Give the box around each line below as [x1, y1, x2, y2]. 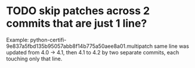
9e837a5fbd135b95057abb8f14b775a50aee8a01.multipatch [6, 43, 153, 50]
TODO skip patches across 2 [6, 4, 150, 18]
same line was [154, 43, 190, 50]
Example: [6, 36, 29, 43]
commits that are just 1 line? [6, 17, 147, 30]
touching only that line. [6, 55, 63, 62]
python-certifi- [30, 36, 67, 43]
